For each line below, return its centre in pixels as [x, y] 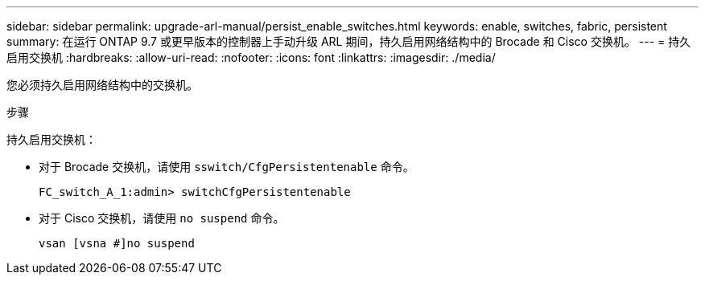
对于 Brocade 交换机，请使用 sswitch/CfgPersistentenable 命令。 [227, 167]
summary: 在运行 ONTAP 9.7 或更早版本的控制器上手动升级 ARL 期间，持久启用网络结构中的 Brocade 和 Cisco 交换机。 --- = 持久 [349, 41]
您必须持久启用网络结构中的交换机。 [102, 85]
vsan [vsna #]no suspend [117, 243]
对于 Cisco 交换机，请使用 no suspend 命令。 [162, 218]
